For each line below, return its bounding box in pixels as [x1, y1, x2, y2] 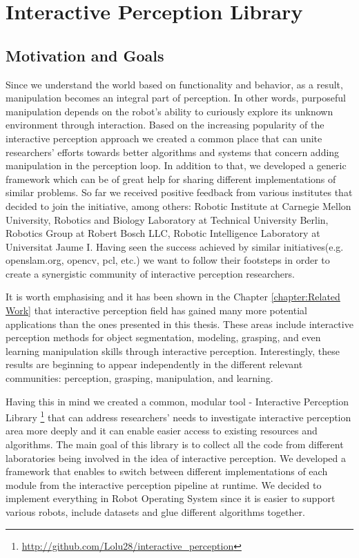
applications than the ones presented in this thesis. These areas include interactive [6, 316, 353, 331]
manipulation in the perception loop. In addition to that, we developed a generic [6, 158, 347, 173]
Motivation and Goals [6, 44, 164, 66]
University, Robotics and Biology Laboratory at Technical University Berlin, [6, 212, 329, 227]
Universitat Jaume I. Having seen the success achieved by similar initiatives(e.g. [6, 239, 344, 253]
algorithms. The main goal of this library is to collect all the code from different [6, 437, 344, 452]
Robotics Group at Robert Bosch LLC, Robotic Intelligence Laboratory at [6, 226, 320, 240]
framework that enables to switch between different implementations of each [6, 464, 328, 479]
